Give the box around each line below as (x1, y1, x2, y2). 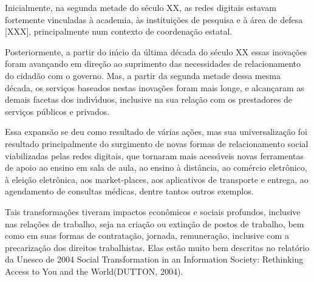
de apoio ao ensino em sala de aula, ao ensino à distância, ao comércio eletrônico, (5, 161, 307, 174)
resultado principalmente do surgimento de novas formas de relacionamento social (5, 137, 309, 150)
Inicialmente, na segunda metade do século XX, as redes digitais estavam (5, 1, 276, 13)
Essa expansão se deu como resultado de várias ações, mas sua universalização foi (5, 125, 308, 138)
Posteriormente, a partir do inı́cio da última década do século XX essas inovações (5, 45, 307, 58)
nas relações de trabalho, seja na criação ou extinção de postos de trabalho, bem (5, 217, 304, 230)
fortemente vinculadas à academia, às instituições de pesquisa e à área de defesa (5, 13, 303, 26)
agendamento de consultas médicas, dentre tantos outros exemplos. (5, 185, 254, 198)
